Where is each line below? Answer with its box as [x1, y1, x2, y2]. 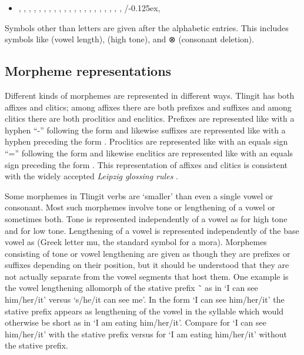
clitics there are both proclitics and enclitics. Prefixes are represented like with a [5, 112, 295, 125]
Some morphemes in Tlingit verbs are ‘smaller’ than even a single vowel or [5, 189, 273, 202]
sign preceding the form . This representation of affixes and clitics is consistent [5, 158, 288, 170]
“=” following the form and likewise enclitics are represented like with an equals [5, 146, 293, 159]
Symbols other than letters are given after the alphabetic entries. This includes [5, 21, 289, 34]
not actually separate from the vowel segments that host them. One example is [5, 270, 289, 282]
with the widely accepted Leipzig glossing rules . [5, 170, 178, 182]
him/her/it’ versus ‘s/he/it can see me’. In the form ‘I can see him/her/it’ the [5, 293, 285, 306]
